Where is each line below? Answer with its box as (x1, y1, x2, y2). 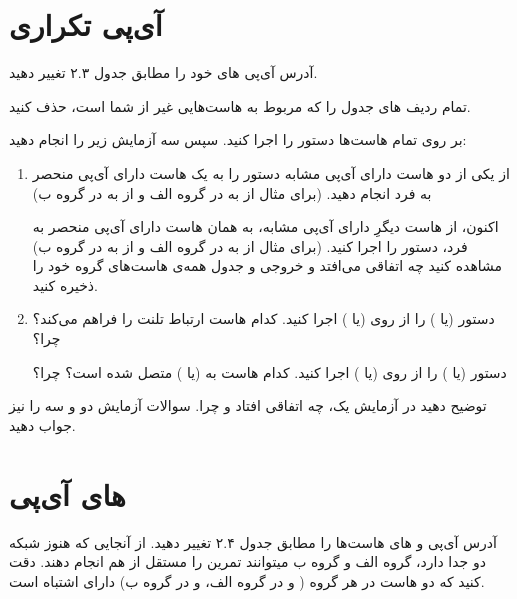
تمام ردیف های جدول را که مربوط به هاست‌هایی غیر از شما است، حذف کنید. (9, 95, 471, 116)
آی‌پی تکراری (9, 4, 163, 45)
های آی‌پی (9, 473, 126, 514)
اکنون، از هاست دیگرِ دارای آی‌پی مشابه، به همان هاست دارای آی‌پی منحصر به (32, 216, 499, 237)
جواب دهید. (9, 414, 76, 435)
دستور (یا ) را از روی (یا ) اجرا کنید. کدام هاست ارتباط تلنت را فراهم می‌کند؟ (32, 308, 495, 329)
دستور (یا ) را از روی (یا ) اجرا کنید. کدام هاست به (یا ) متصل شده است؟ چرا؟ (32, 361, 507, 382)
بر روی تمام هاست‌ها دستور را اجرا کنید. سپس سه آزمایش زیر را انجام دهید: (9, 129, 467, 150)
